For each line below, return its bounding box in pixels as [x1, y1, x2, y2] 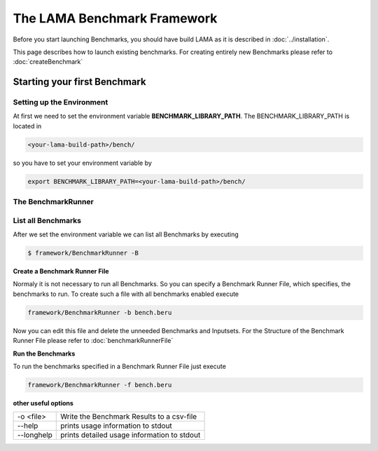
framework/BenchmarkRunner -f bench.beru [27, 381, 172, 389]
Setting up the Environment [13, 97, 108, 107]
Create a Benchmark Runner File [13, 267, 109, 276]
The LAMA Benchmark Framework [13, 11, 218, 26]
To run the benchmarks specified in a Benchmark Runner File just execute [13, 362, 227, 371]
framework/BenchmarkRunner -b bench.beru [27, 309, 172, 316]
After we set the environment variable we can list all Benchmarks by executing [13, 230, 239, 238]
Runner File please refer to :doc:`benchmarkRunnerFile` [13, 337, 174, 345]
